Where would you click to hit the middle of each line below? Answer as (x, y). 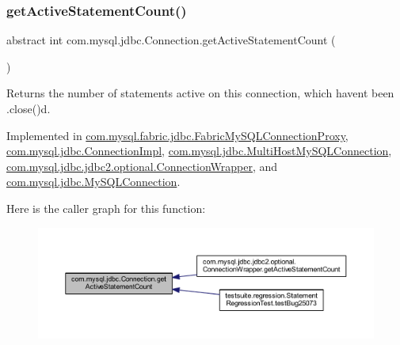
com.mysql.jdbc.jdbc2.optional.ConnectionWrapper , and (142, 166)
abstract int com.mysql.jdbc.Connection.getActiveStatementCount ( (171, 40)
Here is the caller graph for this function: (106, 208)
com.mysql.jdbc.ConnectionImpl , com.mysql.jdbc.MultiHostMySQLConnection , (199, 151)
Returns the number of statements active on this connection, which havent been (200, 93)
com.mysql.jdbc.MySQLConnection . (93, 182)
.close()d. (29, 108)
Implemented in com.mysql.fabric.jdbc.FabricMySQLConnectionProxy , (177, 135)
